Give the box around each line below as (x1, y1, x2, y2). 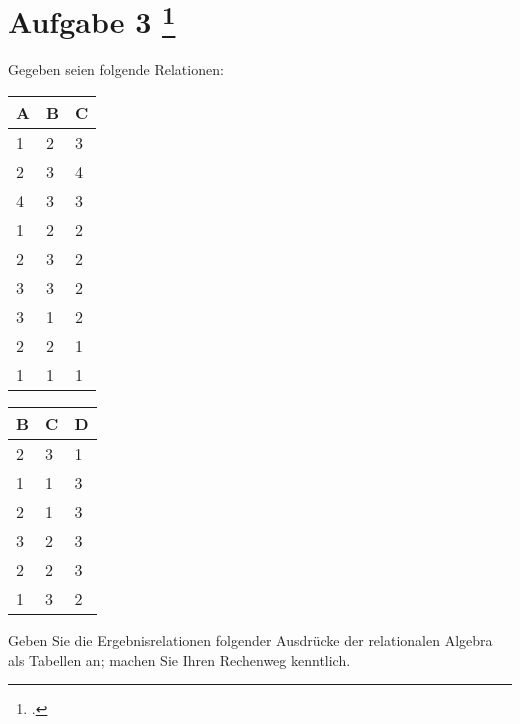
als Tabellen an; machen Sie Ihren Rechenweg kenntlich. (8, 649, 351, 670)
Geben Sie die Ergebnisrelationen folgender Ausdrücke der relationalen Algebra (8, 630, 493, 651)
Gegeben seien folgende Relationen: (8, 59, 224, 80)
